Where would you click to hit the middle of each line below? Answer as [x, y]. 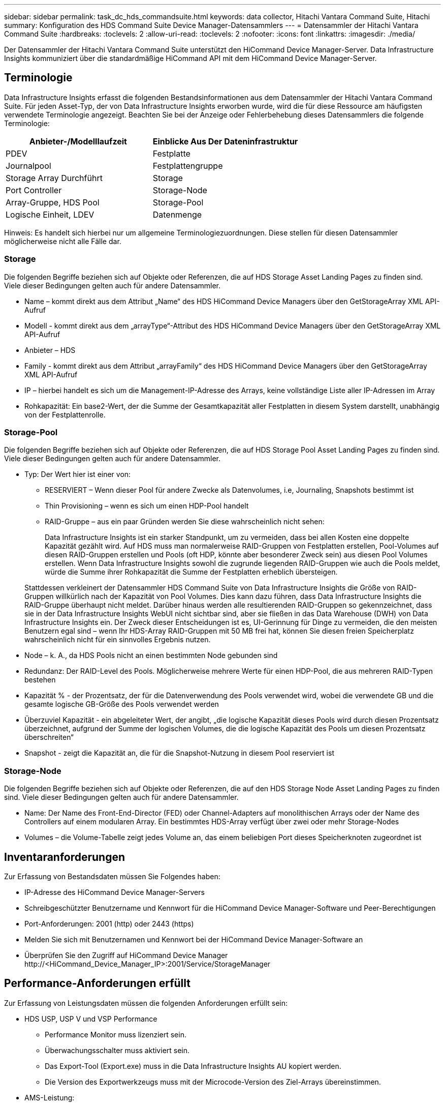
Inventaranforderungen [65, 857]
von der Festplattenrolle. [65, 414]
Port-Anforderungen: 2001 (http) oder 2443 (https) [109, 923]
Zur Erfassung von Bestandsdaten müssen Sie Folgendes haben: [112, 876]
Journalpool [28, 166]
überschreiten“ [49, 737]
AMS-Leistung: [50, 1097]
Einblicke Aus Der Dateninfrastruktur [225, 141]
